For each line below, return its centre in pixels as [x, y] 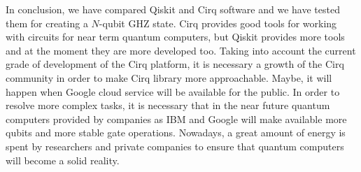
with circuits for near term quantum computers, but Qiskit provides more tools [175, 37]
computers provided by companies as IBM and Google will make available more [176, 119]
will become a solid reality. [63, 160]
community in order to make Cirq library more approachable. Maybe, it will [169, 77]
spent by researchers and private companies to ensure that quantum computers [175, 146]
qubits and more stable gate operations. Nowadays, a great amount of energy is [176, 132]
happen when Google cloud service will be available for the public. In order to [173, 91]
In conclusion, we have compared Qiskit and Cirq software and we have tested [173, 9]
